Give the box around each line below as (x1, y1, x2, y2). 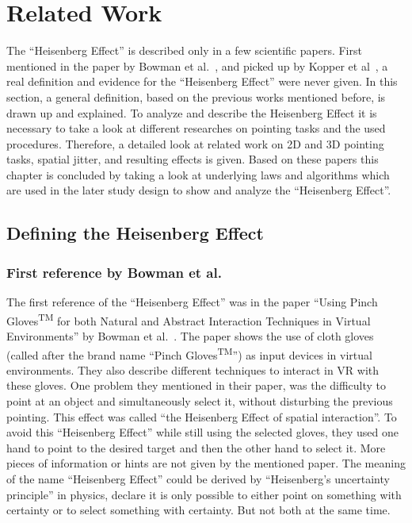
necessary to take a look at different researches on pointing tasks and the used (6, 120, 386, 137)
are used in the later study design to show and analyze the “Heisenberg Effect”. (6, 182, 391, 198)
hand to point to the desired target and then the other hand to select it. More (6, 439, 386, 456)
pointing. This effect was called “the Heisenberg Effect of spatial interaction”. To (6, 408, 397, 425)
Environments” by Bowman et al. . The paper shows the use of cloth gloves (6, 327, 374, 344)
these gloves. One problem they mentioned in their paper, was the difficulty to (6, 377, 387, 394)
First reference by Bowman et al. (6, 262, 222, 282)
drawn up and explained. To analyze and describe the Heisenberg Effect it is (6, 104, 377, 121)
